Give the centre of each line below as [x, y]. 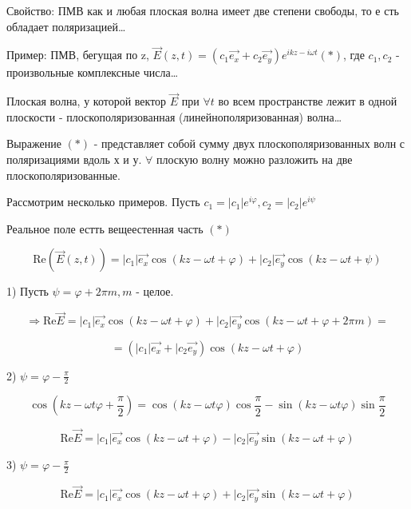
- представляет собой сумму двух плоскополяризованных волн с [249, 143]
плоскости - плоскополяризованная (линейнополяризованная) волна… [174, 116]
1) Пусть [28, 291]
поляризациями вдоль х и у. [74, 159]
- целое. [155, 291]
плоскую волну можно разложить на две [255, 159]
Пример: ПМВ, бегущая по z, [78, 55]
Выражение [34, 143]
